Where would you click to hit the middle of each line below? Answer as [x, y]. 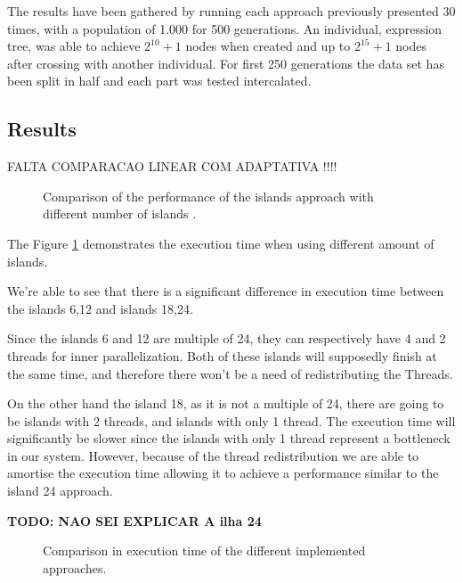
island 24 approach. [60, 491]
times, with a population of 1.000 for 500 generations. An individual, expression [225, 28]
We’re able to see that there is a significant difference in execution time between [226, 291]
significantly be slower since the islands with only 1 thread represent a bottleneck [229, 438]
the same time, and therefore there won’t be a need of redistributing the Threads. [230, 373]
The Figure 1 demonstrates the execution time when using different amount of [221, 243]
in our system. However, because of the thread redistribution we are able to [213, 455]
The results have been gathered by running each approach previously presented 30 [231, 11]
